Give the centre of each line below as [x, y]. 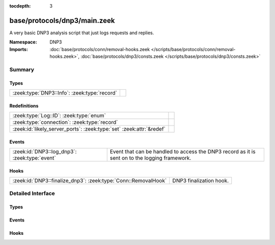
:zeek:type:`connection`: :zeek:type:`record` [65, 122]
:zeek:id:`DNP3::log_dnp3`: [45, 152]
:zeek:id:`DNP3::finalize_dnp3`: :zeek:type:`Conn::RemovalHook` [90, 181]
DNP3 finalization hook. [201, 181]
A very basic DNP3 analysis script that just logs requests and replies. [82, 33]
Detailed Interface [32, 193]
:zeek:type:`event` [34, 158]
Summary [22, 69]
